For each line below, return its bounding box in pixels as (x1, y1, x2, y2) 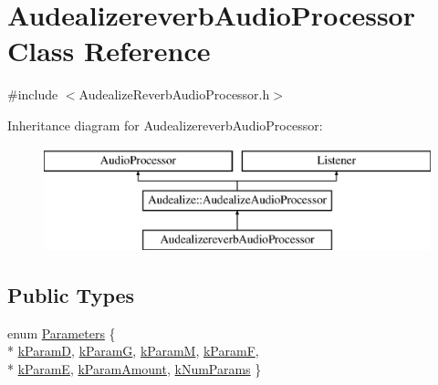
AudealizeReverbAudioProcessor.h (78, 85, 270, 104)
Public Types (7, 280, 135, 308)
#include (7, 85, 58, 104)
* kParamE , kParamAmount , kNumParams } (7, 359, 262, 378)
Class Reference (7, 32, 211, 69)
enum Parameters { (7, 323, 116, 342)
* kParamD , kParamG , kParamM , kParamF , (7, 341, 259, 360)
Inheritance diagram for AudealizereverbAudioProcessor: (7, 115, 323, 134)
